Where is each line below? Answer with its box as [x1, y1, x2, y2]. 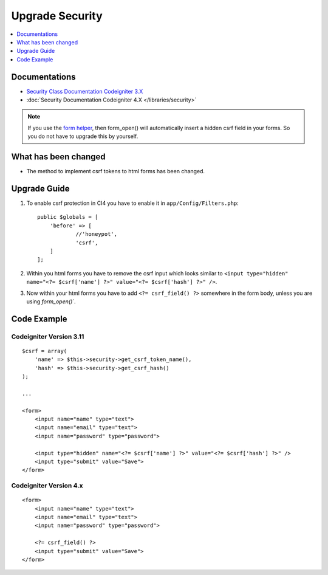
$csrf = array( [22, 347, 67, 354]
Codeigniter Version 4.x [11, 481, 83, 490]
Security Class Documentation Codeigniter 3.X [26, 88, 143, 95]
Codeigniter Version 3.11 [11, 332, 84, 340]
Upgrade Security [11, 9, 103, 22]
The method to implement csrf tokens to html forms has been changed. [26, 168, 205, 175]
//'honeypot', [75, 231, 118, 238]
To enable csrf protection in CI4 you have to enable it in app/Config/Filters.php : [26, 199, 239, 207]
